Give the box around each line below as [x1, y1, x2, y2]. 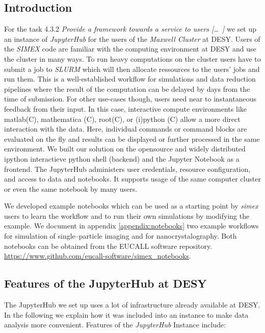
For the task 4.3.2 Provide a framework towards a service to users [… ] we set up [4, 23, 257, 34]
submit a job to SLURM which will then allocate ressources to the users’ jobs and [4, 63, 260, 74]
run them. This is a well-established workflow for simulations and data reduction [4, 73, 256, 84]
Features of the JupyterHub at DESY [4, 275, 207, 291]
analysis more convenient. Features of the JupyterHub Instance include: [4, 319, 226, 330]
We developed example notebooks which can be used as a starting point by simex [4, 200, 258, 211]
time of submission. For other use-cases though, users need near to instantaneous [4, 93, 256, 104]
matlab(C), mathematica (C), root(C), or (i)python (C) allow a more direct [4, 113, 241, 124]
